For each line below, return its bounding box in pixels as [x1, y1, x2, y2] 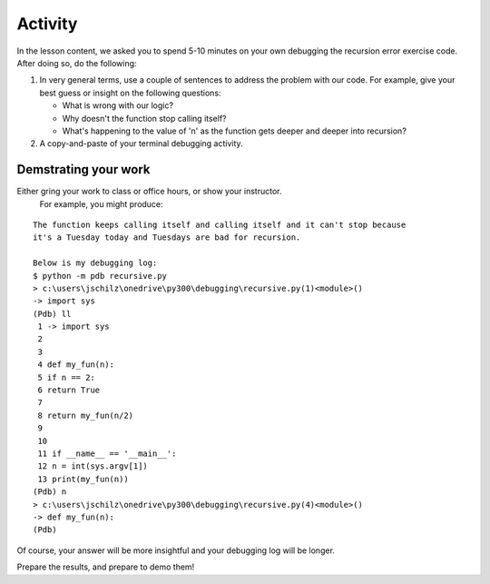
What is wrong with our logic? [62, 100, 174, 111]
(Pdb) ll [33, 309, 72, 319]
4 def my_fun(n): [37, 360, 115, 370]
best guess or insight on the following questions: [39, 87, 221, 98]
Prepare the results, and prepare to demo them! [16, 561, 195, 572]
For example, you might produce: [39, 198, 163, 209]
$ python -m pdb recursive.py [33, 271, 168, 281]
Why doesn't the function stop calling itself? [62, 113, 227, 124]
